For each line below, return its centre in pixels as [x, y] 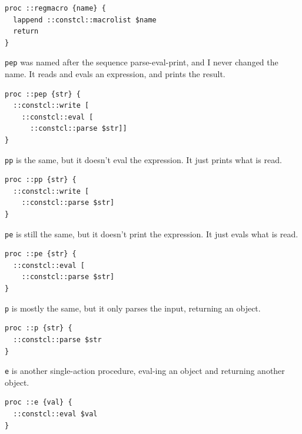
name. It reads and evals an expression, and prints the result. [115, 74]
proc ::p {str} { [39, 328]
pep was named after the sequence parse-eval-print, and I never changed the [142, 62]
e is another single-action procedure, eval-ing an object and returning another [145, 371]
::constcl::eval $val [55, 414]
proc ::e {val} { [39, 402]
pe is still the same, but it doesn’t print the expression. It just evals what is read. [152, 233]
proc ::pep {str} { [43, 94]
